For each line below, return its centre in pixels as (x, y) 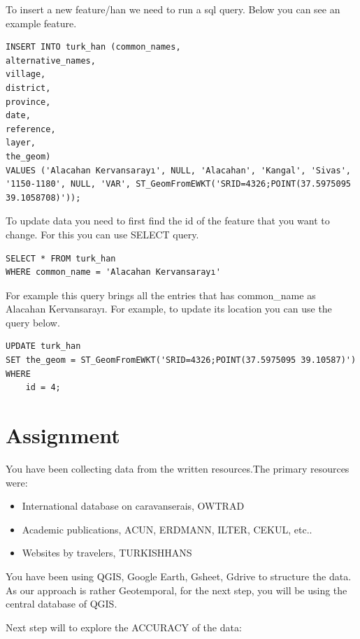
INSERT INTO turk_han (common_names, (93, 47)
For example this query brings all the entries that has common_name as (161, 295)
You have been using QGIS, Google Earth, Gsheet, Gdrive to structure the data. (179, 576)
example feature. (41, 23)
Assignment (63, 435)
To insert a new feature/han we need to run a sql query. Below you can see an (173, 9)
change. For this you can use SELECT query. (102, 234)
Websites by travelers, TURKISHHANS (107, 553)
